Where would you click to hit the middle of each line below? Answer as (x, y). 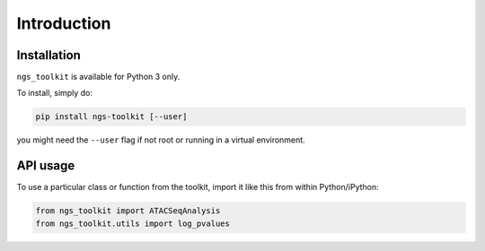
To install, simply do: (55, 93)
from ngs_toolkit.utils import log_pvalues (133, 223)
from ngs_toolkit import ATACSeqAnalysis (128, 211)
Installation (48, 55)
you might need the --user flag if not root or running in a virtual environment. (161, 140)
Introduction (64, 23)
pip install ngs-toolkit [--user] (111, 117)
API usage (46, 166)
